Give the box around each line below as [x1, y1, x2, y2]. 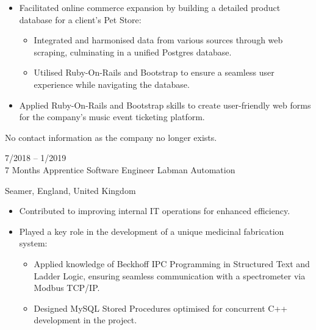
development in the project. [34, 314, 137, 326]
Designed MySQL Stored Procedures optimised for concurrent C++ [34, 301, 288, 314]
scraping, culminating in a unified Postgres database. [34, 45, 232, 58]
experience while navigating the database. [34, 77, 190, 90]
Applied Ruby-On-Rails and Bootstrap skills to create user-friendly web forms [19, 98, 311, 111]
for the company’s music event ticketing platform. [19, 110, 205, 123]
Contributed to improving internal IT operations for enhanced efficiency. [19, 204, 290, 217]
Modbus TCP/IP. [34, 281, 100, 294]
